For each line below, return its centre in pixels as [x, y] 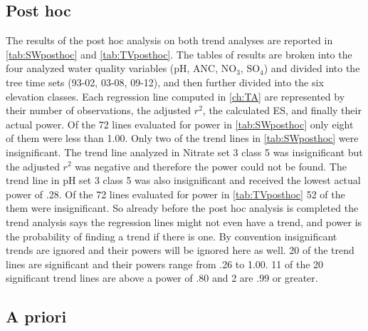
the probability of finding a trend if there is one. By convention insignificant [172, 236]
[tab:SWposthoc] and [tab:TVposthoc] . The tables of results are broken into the [179, 54]
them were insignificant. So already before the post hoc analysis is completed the [182, 208]
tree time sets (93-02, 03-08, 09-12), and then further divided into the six [165, 82]
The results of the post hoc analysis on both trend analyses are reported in [169, 40]
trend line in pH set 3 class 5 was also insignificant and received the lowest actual [183, 180]
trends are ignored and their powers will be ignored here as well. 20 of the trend [180, 250]
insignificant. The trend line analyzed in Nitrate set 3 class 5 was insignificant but [184, 152]
